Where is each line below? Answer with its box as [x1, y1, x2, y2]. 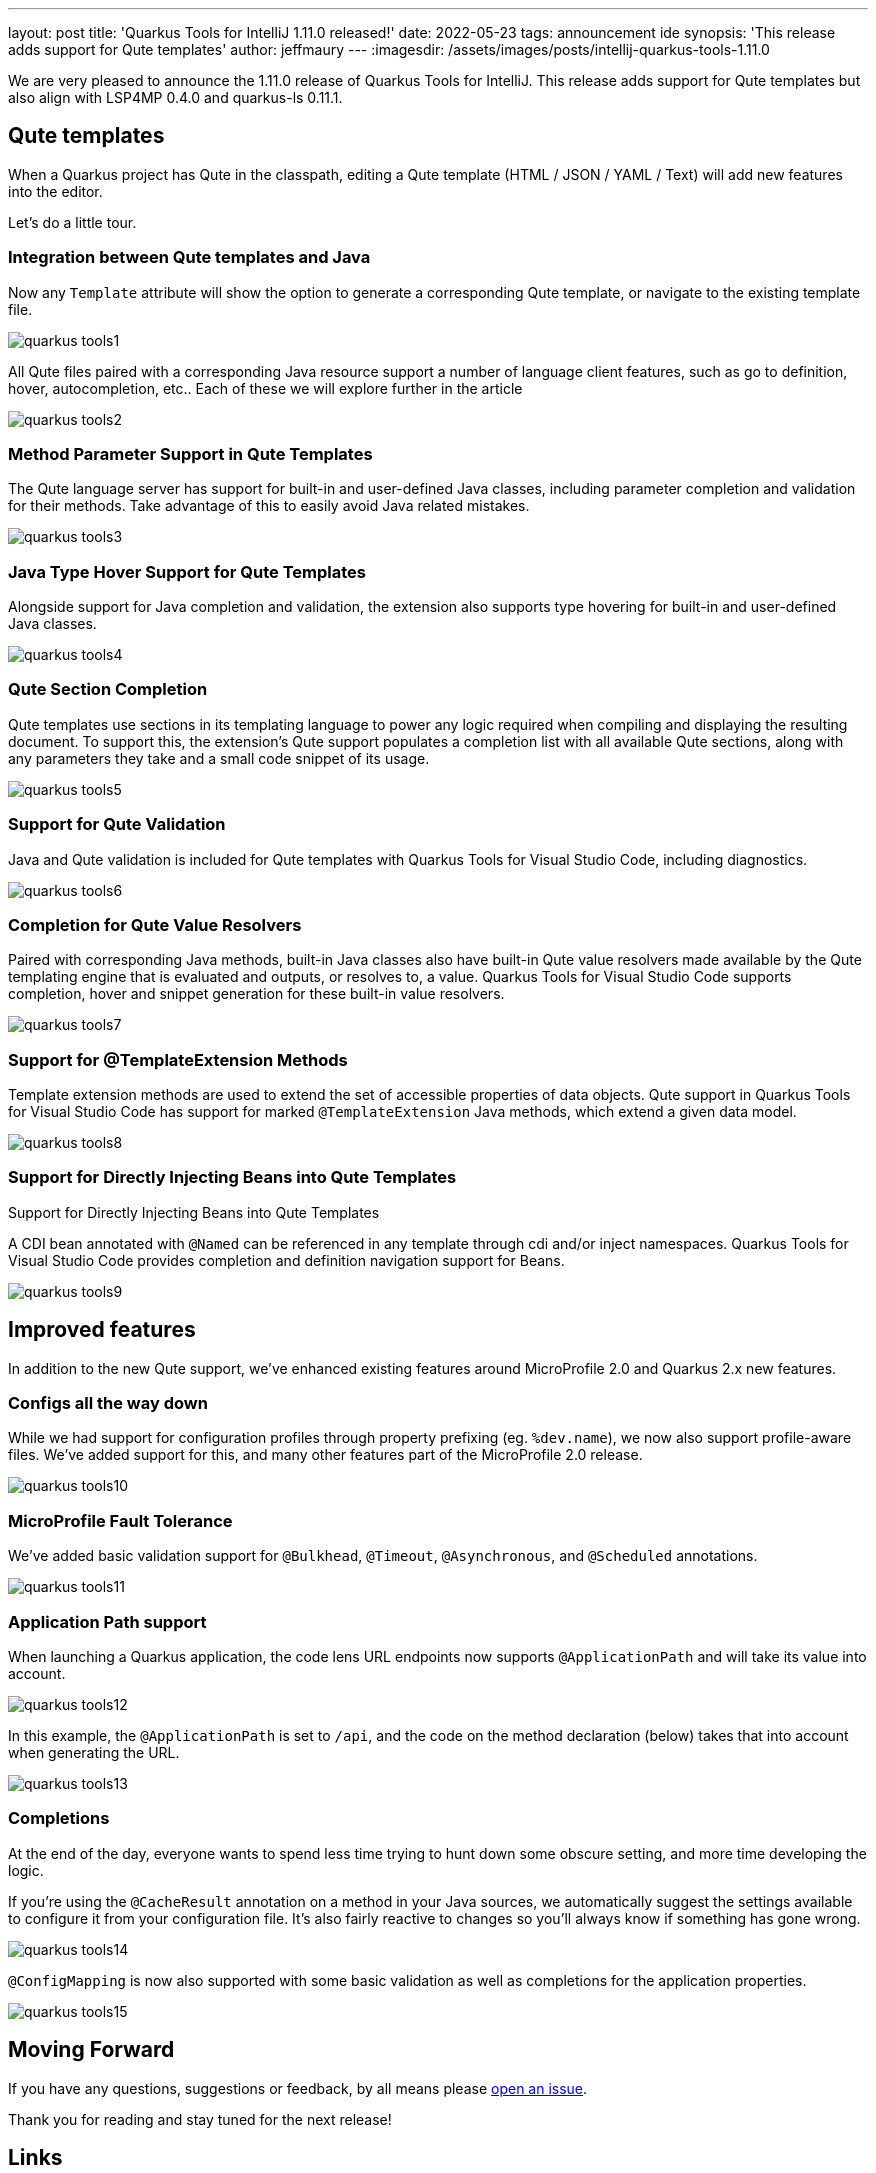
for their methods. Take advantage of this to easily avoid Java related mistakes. [8, 497, 530, 515]
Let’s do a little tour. [8, 213, 137, 231]
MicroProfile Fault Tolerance [8, 1510, 233, 1531]
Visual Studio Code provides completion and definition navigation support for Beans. [8, 1251, 565, 1269]
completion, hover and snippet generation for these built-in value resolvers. [8, 985, 505, 1003]
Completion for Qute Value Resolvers [8, 914, 302, 935]
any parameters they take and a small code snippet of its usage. [8, 749, 430, 767]
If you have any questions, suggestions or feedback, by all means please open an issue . [8, 2079, 588, 2097]
